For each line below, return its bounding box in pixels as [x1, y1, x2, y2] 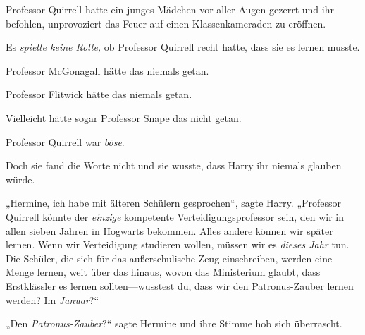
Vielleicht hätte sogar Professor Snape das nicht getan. [6, 110, 242, 125]
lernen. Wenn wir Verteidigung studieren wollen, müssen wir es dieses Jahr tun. [6, 237, 349, 252]
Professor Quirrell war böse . [6, 134, 125, 149]
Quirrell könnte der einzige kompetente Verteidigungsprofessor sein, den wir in [6, 209, 345, 224]
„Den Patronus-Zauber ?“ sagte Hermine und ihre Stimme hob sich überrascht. [6, 316, 342, 331]
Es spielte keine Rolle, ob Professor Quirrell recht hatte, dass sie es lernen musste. [6, 39, 360, 54]
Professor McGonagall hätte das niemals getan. [6, 63, 209, 78]
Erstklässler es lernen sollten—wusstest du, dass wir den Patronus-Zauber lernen [6, 278, 354, 293]
